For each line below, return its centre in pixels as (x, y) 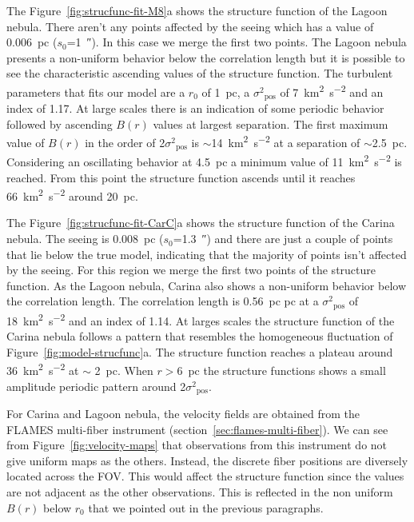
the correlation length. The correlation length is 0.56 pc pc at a (163, 301)
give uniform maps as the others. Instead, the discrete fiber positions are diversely (207, 460)
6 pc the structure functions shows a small (281, 370)
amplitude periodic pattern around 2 (96, 386)
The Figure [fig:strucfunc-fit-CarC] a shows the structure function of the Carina (201, 223)
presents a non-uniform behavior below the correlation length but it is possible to (206, 57)
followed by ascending (60, 124)
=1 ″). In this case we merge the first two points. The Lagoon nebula (237, 42)
